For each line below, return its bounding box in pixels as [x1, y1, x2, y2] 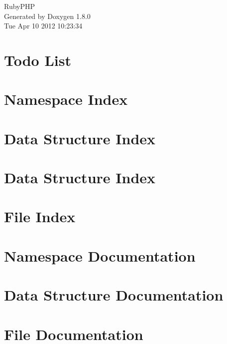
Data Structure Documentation [4, 285, 224, 305]
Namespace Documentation [4, 245, 196, 266]
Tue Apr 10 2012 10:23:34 [4, 20, 83, 31]
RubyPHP [4, 1, 35, 11]
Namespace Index [4, 89, 128, 109]
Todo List [4, 49, 71, 70]
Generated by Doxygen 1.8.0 [4, 10, 91, 21]
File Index [4, 206, 76, 227]
